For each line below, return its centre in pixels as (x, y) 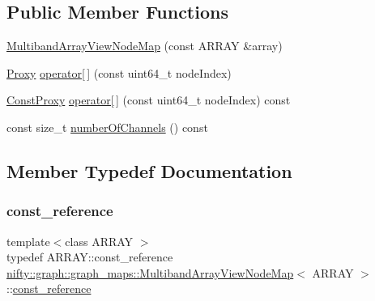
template (28, 241)
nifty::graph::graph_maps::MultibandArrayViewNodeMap (150, 272)
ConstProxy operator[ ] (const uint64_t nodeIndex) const (149, 100)
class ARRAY (99, 241)
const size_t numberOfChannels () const (107, 127)
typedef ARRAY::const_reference (90, 257)
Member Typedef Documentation (149, 170)
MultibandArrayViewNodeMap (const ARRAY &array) (145, 46)
